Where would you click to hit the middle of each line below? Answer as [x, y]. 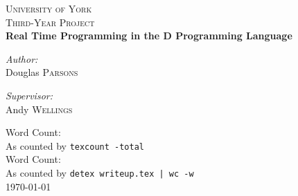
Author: [22, 58]
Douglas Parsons [42, 72]
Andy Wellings [39, 109]
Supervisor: [29, 95]
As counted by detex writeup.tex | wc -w [100, 173]
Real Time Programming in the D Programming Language [149, 36]
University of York [49, 8]
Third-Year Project [50, 22]
